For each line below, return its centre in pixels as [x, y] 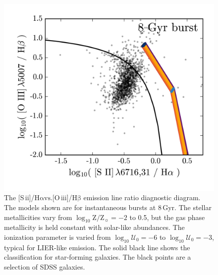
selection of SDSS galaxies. [45, 266]
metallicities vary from [38, 217]
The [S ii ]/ [19, 197]
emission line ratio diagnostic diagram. [142, 197]
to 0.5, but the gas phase [167, 217]
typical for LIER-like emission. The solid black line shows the [97, 247]
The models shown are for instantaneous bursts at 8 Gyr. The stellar [108, 207]
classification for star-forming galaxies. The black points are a [98, 257]
